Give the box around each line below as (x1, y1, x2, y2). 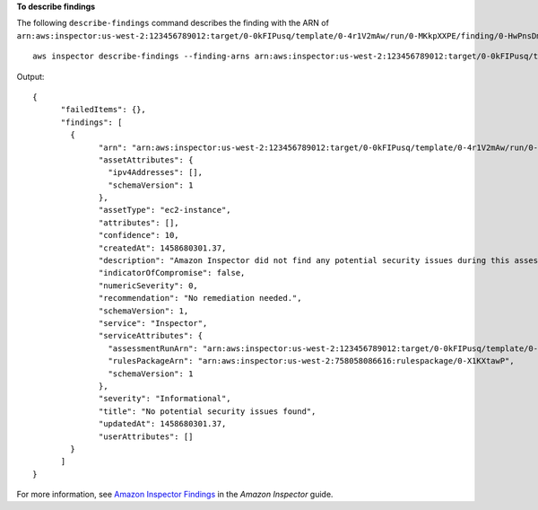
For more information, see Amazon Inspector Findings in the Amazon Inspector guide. (16, 489, 334, 500)
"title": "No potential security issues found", (99, 406, 317, 417)
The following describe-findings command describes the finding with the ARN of (16, 18, 329, 29)
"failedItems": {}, (60, 104, 147, 115)
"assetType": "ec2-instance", (99, 205, 232, 215)
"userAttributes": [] (99, 431, 194, 442)
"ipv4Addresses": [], (108, 167, 204, 178)
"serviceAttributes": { (99, 330, 204, 341)
